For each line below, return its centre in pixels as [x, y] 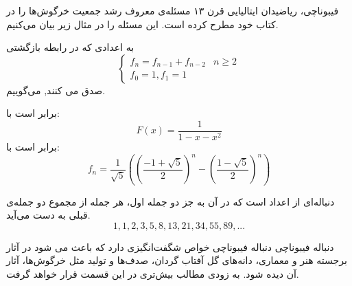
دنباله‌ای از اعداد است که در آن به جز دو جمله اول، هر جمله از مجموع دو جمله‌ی [171, 201]
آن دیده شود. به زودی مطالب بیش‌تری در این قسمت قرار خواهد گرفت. [153, 274]
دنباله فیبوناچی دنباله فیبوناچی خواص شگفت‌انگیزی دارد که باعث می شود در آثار [170, 246]
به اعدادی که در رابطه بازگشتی [70, 47]
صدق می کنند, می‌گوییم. [56, 90]
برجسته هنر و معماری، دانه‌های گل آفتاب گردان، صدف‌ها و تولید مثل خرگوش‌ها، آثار [177, 260]
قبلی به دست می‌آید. [48, 215]
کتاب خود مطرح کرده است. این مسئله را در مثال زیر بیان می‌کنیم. [142, 24]
